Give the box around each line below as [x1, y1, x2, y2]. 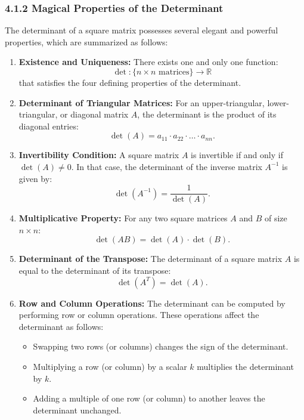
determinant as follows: [18, 320, 104, 332]
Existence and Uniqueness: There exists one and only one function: [18, 55, 278, 68]
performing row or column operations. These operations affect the [18, 308, 259, 321]
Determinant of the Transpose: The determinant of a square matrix [18, 252, 283, 265]
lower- [267, 96, 289, 109]
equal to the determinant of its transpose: [18, 264, 171, 276]
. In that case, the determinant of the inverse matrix [71, 160, 262, 172]
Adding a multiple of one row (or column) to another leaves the [33, 392, 265, 404]
